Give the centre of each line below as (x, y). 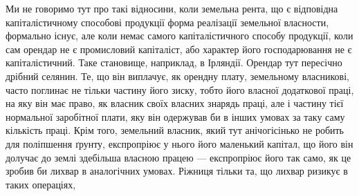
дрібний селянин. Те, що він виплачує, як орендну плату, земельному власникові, (177, 76)
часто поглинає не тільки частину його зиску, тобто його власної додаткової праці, (180, 89)
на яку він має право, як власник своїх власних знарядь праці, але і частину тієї (175, 103)
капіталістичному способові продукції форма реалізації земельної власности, (167, 22)
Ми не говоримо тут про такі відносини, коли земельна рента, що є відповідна (172, 8)
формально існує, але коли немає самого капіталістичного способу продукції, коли (179, 36)
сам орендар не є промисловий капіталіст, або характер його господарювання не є (179, 49)
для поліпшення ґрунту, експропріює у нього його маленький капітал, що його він (179, 143)
